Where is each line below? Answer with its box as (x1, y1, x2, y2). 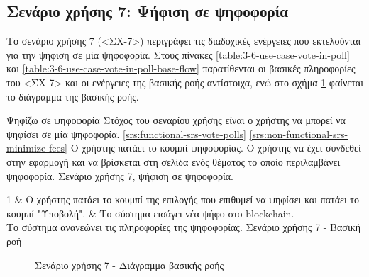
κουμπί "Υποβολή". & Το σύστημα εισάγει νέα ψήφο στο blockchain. (6, 205, 294, 220)
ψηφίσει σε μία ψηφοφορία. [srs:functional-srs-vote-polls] (6, 126, 246, 141)
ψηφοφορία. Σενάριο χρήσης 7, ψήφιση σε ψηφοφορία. (6, 168, 233, 183)
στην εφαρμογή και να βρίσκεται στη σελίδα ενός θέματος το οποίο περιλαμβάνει (6, 154, 341, 169)
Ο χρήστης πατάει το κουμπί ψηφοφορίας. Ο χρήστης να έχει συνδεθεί (70, 140, 361, 155)
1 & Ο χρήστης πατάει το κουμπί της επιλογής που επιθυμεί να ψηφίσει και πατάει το (6, 192, 359, 207)
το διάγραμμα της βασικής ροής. (6, 89, 139, 103)
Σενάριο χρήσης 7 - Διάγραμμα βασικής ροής (35, 257, 224, 272)
